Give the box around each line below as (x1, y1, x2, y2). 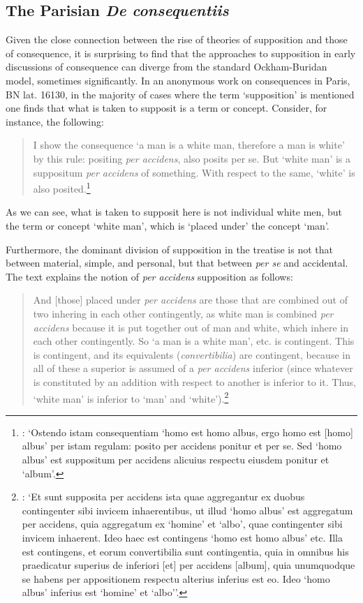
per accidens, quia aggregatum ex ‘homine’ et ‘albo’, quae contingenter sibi (22, 516, 343, 531)
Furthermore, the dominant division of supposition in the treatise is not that (6, 241, 334, 256)
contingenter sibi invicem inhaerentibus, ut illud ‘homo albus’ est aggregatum (22, 502, 353, 517)
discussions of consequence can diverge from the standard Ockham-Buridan (6, 59, 327, 74)
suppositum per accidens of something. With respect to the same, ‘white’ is (33, 165, 355, 179)
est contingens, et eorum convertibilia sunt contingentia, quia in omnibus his (22, 544, 349, 558)
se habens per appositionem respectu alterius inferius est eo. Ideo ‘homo (22, 571, 330, 586)
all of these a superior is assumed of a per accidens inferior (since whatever (33, 361, 353, 375)
